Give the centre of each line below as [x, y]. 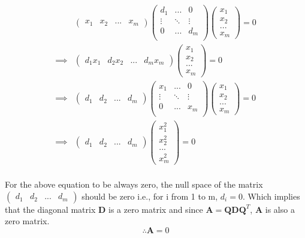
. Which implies [271, 196]
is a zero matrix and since [156, 209]
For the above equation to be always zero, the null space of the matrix [134, 184]
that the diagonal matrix [50, 209]
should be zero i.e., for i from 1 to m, [150, 196]
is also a [280, 209]
